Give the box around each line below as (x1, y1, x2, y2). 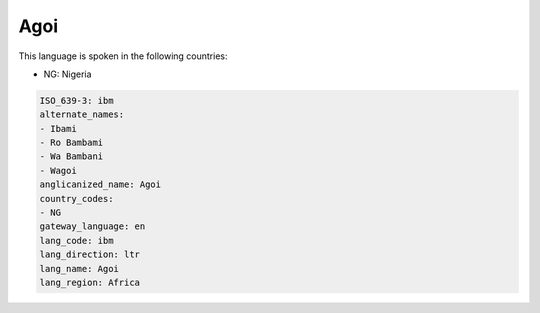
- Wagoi (39, 165, 77, 176)
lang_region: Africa (39, 277, 140, 288)
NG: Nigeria (43, 68, 92, 80)
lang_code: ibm (39, 235, 114, 246)
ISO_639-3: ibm (39, 95, 114, 106)
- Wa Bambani (39, 151, 104, 162)
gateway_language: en (39, 221, 146, 232)
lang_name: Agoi (39, 263, 120, 274)
